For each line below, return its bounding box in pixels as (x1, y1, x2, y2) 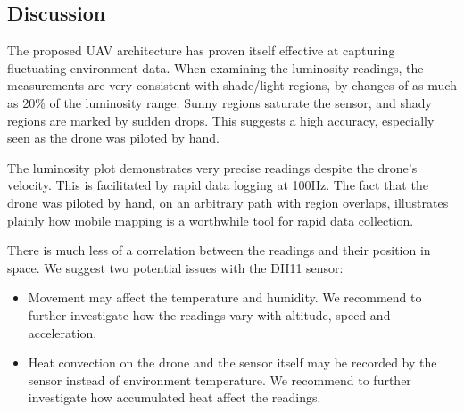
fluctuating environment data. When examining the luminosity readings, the (7, 58, 424, 77)
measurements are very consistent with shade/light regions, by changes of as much (7, 76, 457, 95)
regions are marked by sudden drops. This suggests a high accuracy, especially (7, 111, 435, 129)
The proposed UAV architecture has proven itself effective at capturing (7, 41, 395, 60)
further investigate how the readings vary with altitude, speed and (28, 305, 391, 324)
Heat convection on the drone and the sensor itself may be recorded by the (28, 353, 437, 372)
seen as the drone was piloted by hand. (7, 128, 220, 147)
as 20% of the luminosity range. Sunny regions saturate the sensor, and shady (7, 93, 432, 111)
